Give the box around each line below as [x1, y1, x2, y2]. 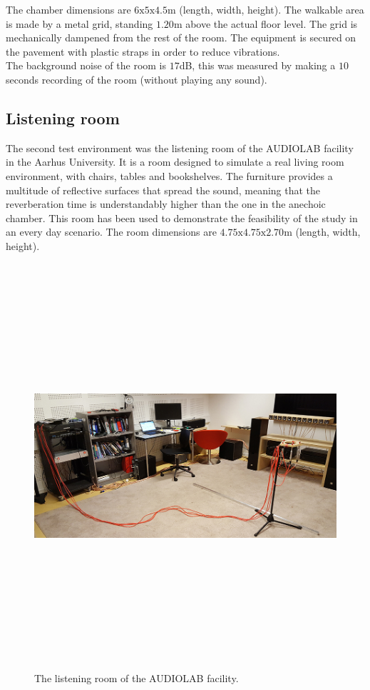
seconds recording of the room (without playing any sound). [6, 71, 267, 86]
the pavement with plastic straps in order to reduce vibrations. [6, 44, 280, 59]
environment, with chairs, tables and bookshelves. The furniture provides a [6, 168, 333, 183]
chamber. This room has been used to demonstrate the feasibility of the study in [6, 210, 358, 225]
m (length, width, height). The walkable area [167, 2, 364, 16]
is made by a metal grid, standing [6, 16, 153, 31]
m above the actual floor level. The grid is [173, 16, 358, 31]
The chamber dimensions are [6, 2, 131, 16]
